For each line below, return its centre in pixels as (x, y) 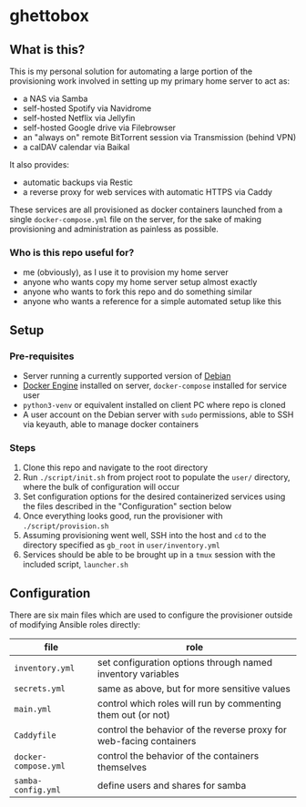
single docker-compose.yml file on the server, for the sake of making (136, 219)
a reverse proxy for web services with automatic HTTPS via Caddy (148, 192)
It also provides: (40, 164)
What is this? (47, 50)
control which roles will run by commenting (189, 704)
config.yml (37, 790)
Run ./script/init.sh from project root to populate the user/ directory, (156, 477)
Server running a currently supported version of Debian (127, 375)
